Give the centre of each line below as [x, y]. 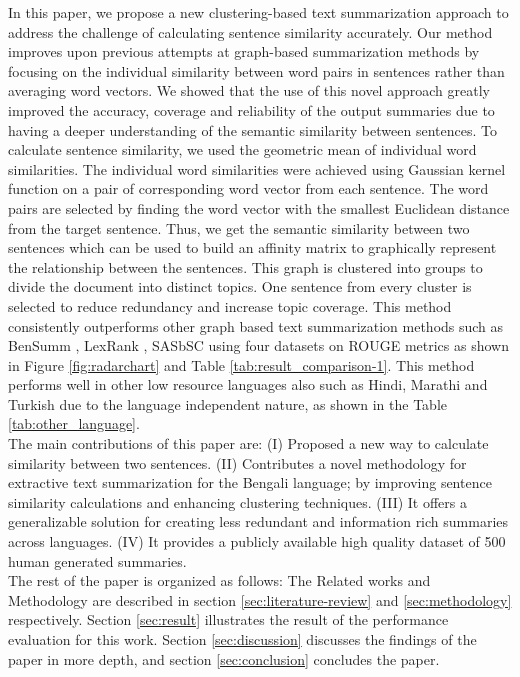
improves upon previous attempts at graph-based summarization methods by [244, 51]
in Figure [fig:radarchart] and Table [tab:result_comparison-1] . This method [241, 364]
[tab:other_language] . [74, 423]
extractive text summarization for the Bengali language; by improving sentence [250, 482]
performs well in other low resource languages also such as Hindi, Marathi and [248, 384]
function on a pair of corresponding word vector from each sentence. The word [248, 188]
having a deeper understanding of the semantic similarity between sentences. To [252, 129]
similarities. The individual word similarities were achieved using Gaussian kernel [257, 168]
